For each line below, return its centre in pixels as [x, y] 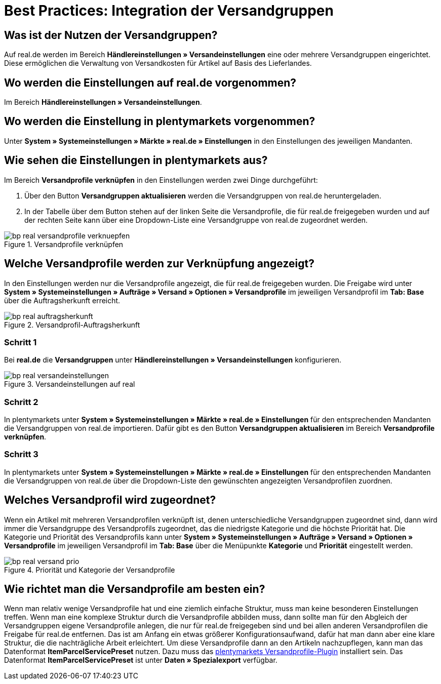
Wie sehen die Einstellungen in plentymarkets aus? [136, 160]
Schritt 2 [21, 402]
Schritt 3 [21, 454]
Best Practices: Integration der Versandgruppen [169, 11]
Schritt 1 [21, 342]
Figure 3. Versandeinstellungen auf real [70, 384]
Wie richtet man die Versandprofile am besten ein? [135, 589]
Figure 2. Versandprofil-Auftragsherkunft [72, 325]
